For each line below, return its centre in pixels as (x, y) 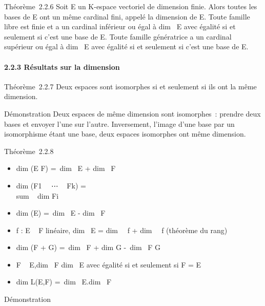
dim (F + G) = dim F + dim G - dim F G (88, 247)
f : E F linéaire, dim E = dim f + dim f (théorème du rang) (122, 230)
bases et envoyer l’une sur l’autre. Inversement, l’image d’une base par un (119, 123)
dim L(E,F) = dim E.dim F (64, 282)
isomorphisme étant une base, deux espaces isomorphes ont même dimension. (125, 134)
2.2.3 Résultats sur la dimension (62, 66)
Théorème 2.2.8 (29, 151)
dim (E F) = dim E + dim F (66, 168)
